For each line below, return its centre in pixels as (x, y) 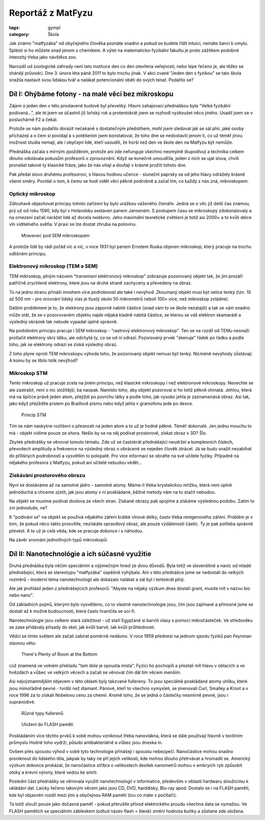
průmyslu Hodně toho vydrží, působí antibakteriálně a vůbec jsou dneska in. (86, 743)
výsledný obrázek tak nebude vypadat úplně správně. (63, 322)
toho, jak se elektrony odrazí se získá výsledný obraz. (63, 345)
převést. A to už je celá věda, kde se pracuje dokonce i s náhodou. (76, 531)
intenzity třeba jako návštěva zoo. (43, 57)
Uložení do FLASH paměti (47, 725)
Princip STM (34, 415)
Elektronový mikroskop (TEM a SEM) (53, 266)
